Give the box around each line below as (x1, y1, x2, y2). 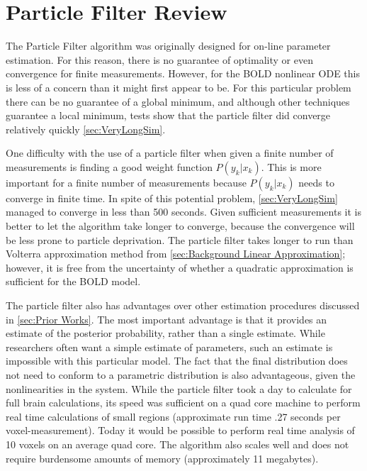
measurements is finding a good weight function (6, 159, 213, 174)
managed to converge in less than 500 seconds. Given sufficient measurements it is (6, 204, 361, 219)
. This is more (261, 159, 322, 174)
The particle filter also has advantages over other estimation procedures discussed (6, 298, 360, 313)
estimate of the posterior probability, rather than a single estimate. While (6, 326, 325, 340)
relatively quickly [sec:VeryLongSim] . (6, 121, 166, 136)
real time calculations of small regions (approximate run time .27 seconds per (6, 409, 341, 423)
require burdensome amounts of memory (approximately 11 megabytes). (6, 450, 319, 465)
